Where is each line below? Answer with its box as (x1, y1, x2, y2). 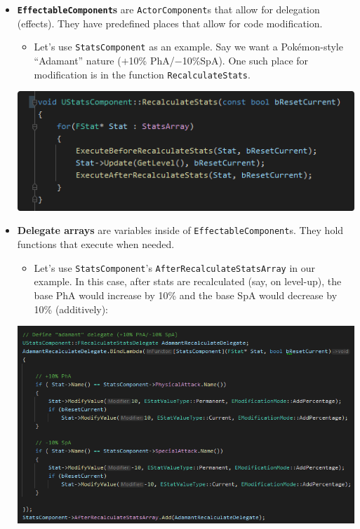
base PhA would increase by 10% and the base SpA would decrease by (34, 287, 338, 302)
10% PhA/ (128, 53, 175, 67)
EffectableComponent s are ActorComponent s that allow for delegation (17, 2, 320, 16)
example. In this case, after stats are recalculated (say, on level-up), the (34, 274, 342, 289)
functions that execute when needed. (17, 237, 175, 252)
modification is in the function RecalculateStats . (34, 67, 251, 81)
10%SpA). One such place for (182, 53, 309, 67)
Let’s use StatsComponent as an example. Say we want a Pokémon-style (34, 39, 343, 54)
